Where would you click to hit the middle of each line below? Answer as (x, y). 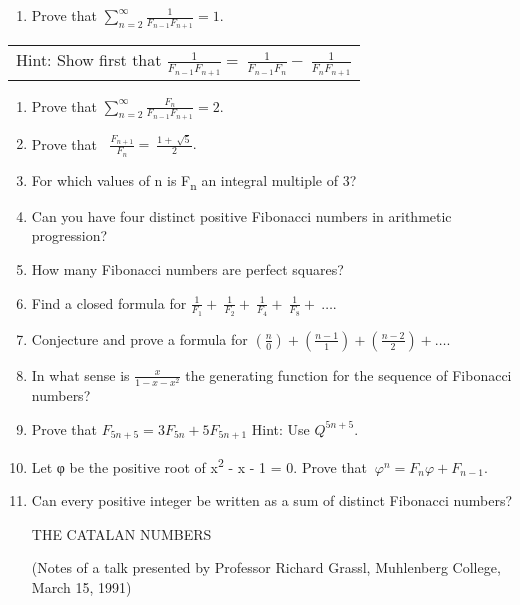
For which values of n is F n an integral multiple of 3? (194, 181)
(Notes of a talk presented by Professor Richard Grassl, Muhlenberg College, (266, 567)
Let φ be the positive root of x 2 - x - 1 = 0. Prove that (199, 465)
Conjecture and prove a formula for (139, 338)
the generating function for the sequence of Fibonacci (348, 374)
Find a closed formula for (109, 302)
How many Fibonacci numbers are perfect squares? (187, 269)
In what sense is (80, 374)
